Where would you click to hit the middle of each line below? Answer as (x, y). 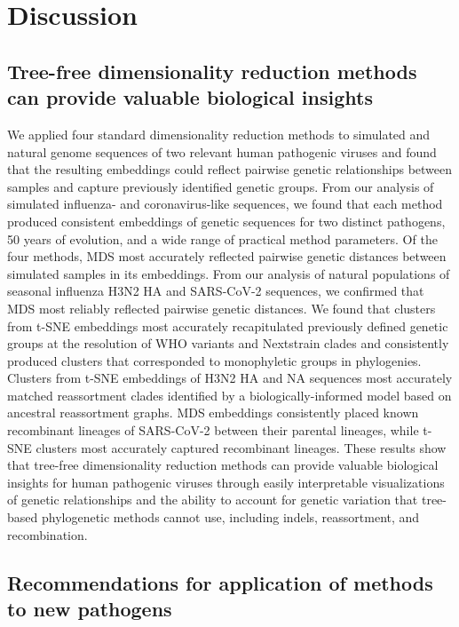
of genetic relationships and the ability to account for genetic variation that (213, 500)
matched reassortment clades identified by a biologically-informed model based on (229, 395)
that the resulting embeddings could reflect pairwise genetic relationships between (230, 169)
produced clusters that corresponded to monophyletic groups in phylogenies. (214, 360)
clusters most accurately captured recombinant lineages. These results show (241, 447)
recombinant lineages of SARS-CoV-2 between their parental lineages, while (213, 430)
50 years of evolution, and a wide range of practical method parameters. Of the (222, 238)
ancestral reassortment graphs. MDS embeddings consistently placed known (213, 413)
